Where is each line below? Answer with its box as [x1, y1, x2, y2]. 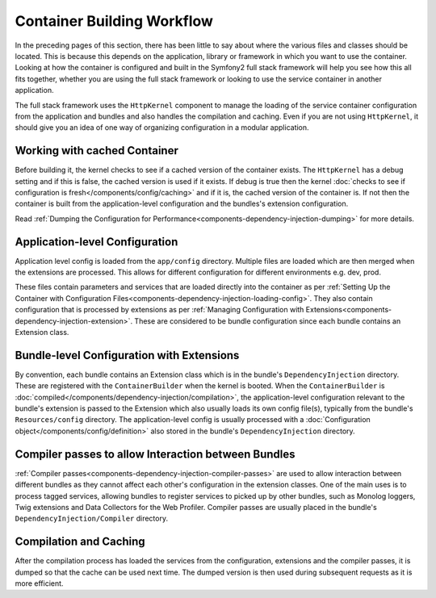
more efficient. [15, 579, 64, 588]
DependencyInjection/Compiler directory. [15, 513, 169, 524]
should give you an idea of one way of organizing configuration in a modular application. [15, 123, 310, 132]
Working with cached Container [15, 144, 179, 157]
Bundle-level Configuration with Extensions [15, 348, 240, 362]
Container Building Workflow [15, 12, 214, 30]
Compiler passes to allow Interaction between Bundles [15, 447, 296, 461]
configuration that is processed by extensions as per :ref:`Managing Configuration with [15, 305, 304, 315]
